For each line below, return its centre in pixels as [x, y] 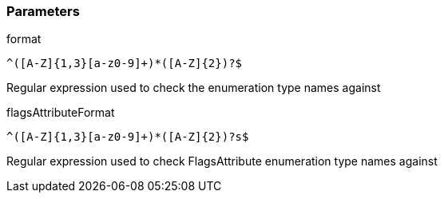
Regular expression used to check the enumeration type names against [194, 88]
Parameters [43, 11]
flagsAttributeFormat [61, 113]
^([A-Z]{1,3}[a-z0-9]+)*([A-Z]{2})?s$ [128, 137]
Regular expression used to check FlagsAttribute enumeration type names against [222, 161]
